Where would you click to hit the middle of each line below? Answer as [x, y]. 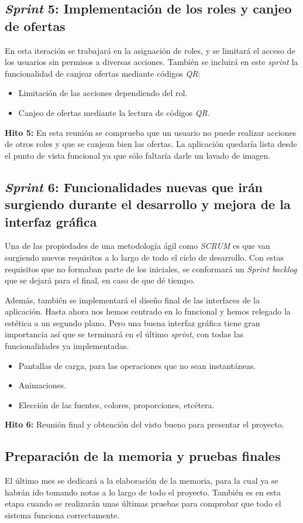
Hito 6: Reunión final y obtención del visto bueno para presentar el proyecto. [144, 424]
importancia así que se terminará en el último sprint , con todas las [124, 334]
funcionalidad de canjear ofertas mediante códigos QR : [103, 73]
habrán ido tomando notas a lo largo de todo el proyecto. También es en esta [143, 492]
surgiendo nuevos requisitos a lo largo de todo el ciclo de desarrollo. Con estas [144, 257]
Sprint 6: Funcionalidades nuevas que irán [134, 187]
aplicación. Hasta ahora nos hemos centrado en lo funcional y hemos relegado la [148, 311]
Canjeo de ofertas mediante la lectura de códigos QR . [114, 112]
